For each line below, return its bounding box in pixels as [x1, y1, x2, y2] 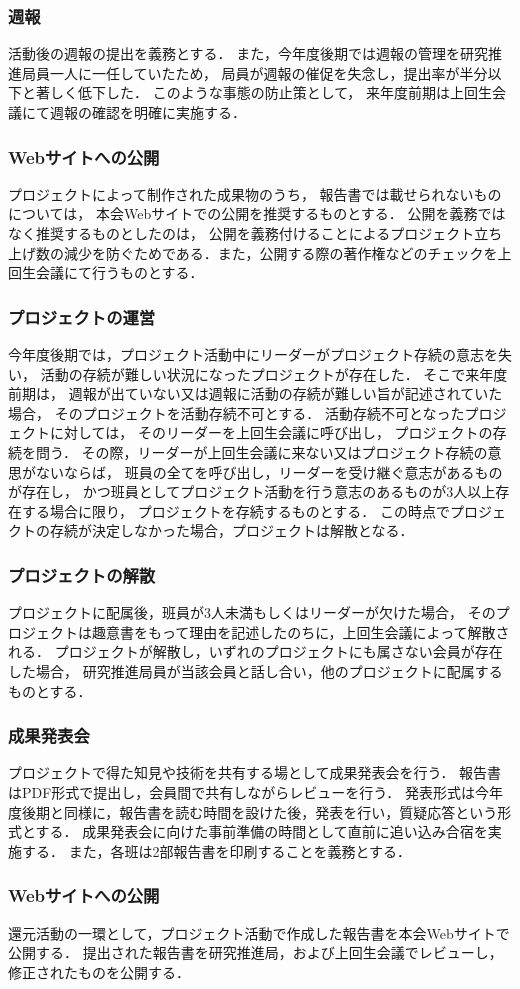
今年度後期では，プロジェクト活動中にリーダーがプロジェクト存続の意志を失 [8, 344, 512, 364]
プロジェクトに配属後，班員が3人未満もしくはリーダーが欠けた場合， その [8, 602, 496, 623]
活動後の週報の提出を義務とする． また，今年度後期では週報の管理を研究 [8, 43, 488, 64]
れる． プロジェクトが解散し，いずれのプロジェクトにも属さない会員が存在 [8, 641, 503, 662]
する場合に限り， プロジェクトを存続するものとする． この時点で [21, 500, 450, 521]
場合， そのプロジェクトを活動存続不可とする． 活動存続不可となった [8, 402, 465, 423]
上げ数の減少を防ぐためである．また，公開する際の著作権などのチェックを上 [8, 242, 512, 263]
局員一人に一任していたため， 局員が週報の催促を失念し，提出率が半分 [21, 62, 488, 83]
